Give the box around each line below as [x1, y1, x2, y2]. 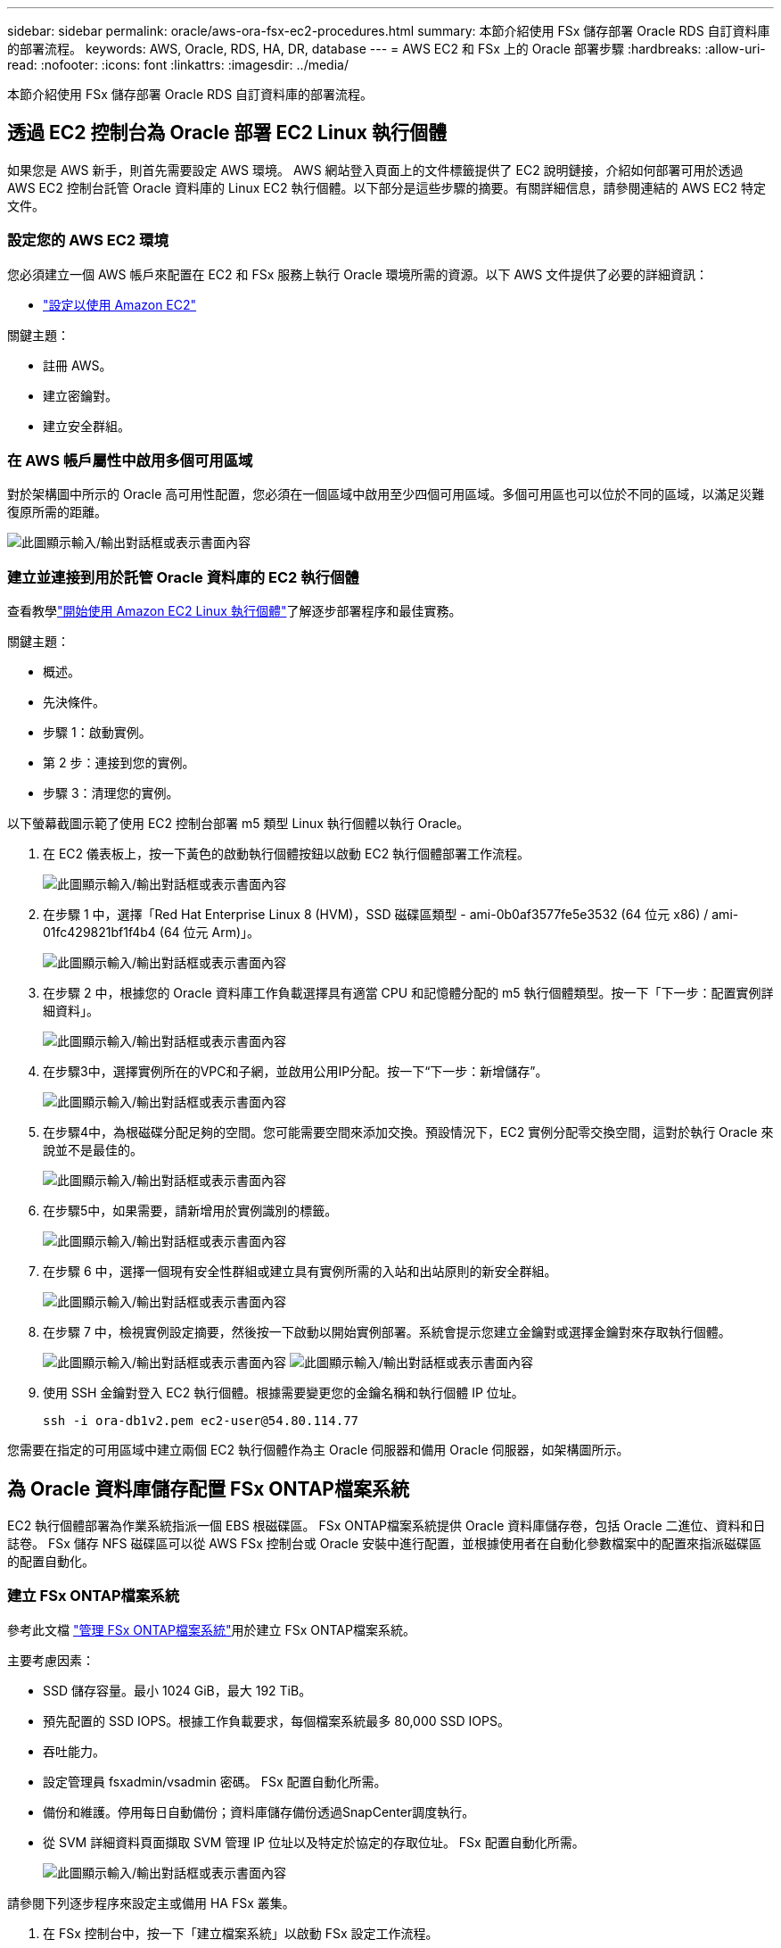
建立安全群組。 [43, 418, 130, 434]
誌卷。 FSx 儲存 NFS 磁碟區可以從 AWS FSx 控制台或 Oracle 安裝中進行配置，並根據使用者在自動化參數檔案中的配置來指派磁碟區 [7, 1535, 762, 1551]
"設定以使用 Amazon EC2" [43, 296, 197, 312]
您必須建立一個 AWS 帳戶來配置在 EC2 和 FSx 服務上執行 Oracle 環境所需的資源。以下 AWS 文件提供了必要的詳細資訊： [7, 266, 709, 282]
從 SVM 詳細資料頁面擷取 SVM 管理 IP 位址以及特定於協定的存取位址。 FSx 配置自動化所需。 [43, 1834, 585, 1850]
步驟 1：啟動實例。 [43, 725, 152, 741]
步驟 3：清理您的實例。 [43, 785, 179, 801]
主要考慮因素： [7, 1652, 95, 1668]
